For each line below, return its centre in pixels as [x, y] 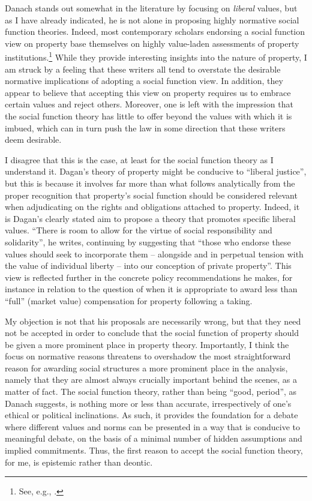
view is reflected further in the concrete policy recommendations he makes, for [149, 277]
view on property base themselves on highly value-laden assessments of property [152, 43]
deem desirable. [33, 139]
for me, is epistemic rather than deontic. [79, 462]
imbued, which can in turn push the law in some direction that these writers [145, 127]
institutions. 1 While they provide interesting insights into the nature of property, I [156, 56]
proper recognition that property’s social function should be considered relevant [151, 195]
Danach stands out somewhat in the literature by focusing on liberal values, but [151, 8]
